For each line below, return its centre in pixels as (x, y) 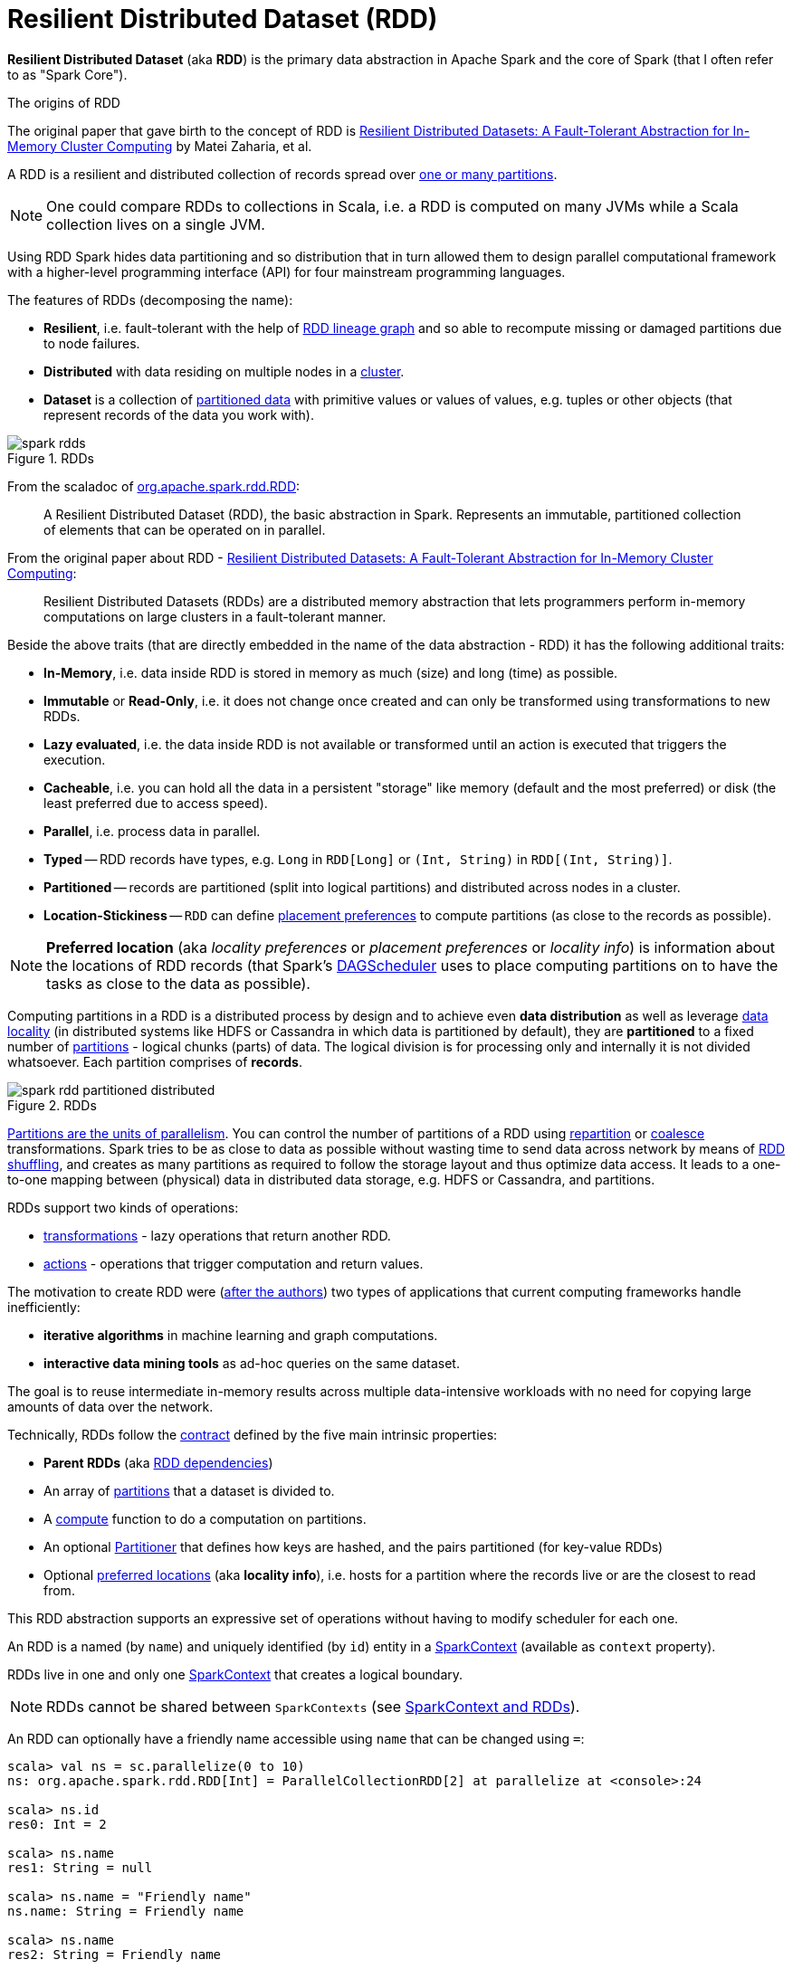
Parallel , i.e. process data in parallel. (152, 831)
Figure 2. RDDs (52, 1105)
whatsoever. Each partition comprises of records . (155, 1061)
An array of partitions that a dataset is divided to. (189, 1490)
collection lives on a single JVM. (156, 224)
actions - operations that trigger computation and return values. (234, 1263)
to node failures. (92, 343)
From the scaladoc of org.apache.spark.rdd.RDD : (154, 486)
